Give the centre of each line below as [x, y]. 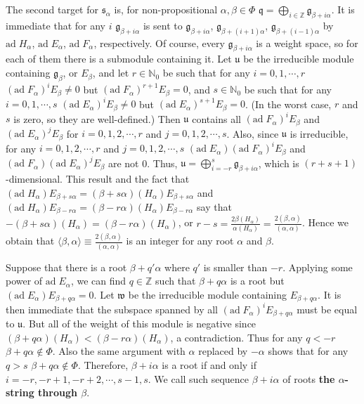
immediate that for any [56, 25]
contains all [216, 118]
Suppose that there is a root [66, 267]
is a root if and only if [209, 365]
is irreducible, [319, 133]
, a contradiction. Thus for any [236, 337]
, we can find [98, 281]
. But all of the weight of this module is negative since [139, 324]
